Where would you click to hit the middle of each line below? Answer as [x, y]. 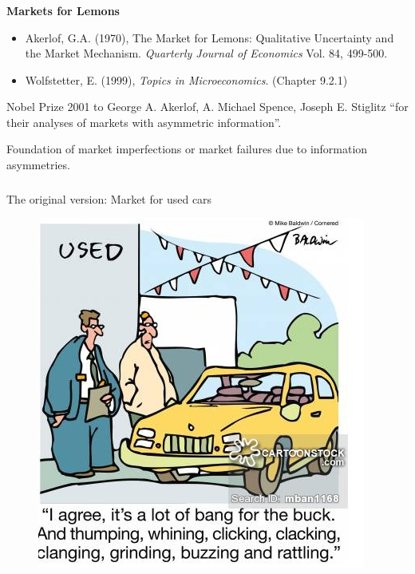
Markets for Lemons [63, 10]
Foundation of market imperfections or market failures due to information [187, 149]
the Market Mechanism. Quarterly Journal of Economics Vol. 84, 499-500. [206, 53]
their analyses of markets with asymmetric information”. [144, 122]
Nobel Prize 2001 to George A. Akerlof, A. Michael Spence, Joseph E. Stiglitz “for [207, 107]
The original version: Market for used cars [109, 198]
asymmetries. [38, 165]
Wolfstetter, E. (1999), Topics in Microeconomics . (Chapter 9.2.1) [186, 79]
